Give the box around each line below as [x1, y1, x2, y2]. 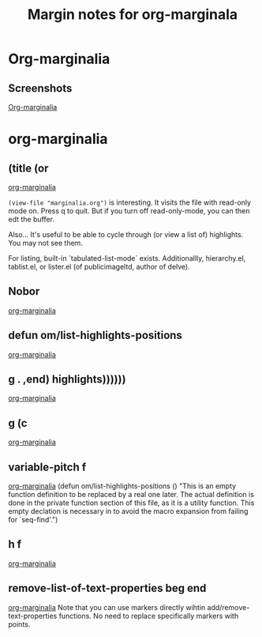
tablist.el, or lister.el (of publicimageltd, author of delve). [8, 262, 191, 271]
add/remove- [207, 602, 250, 612]
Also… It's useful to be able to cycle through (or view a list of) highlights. [8, 230, 244, 239]
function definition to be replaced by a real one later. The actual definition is [8, 490, 255, 499]
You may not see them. [8, 239, 83, 247]
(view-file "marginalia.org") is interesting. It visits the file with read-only [8, 198, 251, 207]
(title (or [8, 161, 49, 175]
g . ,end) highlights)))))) [8, 373, 126, 386]
